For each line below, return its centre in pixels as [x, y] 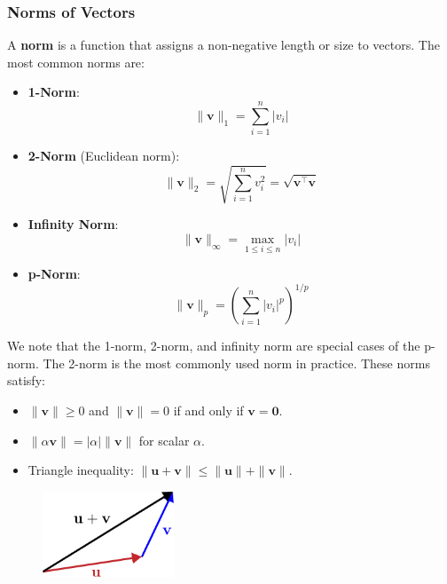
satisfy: [26, 380]
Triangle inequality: [81, 470]
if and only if [208, 410]
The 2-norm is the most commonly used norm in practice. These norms [236, 363]
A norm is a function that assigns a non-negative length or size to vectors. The [223, 45]
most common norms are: [76, 62]
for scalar [164, 440]
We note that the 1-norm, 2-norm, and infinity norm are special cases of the [214, 346]
